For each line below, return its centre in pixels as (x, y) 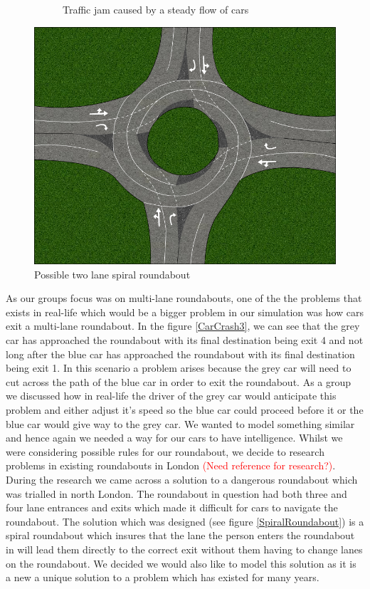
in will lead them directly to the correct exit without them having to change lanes (184, 549)
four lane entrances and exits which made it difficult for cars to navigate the (172, 507)
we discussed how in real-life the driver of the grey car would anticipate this (171, 396)
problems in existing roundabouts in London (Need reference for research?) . (171, 465)
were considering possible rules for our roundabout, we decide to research (165, 451)
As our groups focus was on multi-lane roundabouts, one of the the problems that (184, 298)
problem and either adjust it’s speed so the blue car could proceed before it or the (185, 410)
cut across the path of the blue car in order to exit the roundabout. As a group (179, 381)
